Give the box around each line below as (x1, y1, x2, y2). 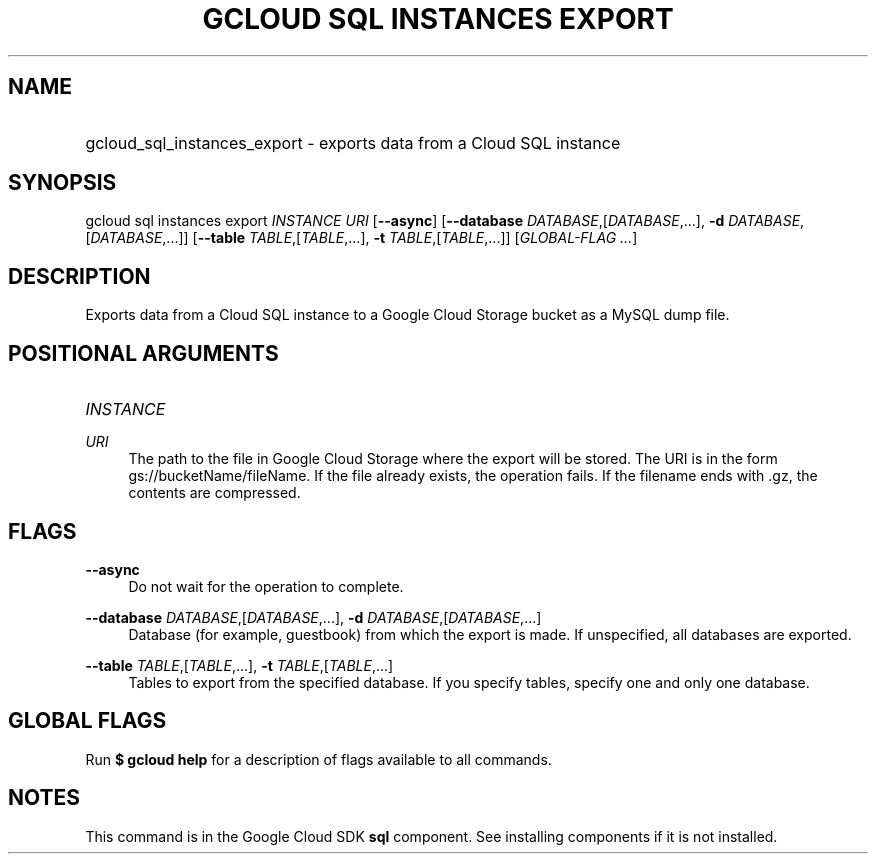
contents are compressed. (128, 484, 301, 502)
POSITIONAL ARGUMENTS (8, 340, 279, 366)
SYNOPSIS (8, 170, 117, 196)
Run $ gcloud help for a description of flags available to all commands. (85, 750, 552, 768)
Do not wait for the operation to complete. (128, 577, 404, 595)
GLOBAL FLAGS (8, 708, 167, 734)
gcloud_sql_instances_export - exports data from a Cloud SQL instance (85, 132, 621, 153)
